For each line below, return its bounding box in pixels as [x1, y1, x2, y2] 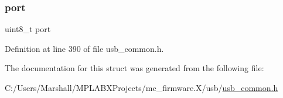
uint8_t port [5, 23, 51, 35]
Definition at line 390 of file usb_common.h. [5, 42, 164, 54]
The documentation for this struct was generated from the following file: [5, 62, 264, 74]
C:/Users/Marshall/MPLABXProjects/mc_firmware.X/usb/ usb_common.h [5, 82, 278, 93]
